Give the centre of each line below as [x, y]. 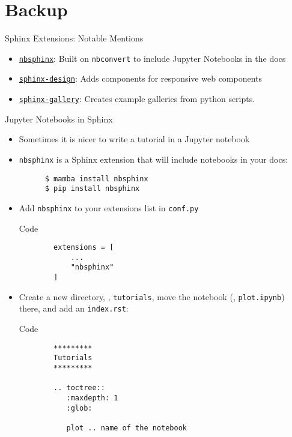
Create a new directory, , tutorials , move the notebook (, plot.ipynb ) [152, 296]
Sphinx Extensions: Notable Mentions [74, 38]
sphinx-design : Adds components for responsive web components [141, 78]
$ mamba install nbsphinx [96, 179]
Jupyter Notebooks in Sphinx [59, 119]
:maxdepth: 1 [92, 398]
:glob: [79, 408]
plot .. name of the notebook [126, 428]
